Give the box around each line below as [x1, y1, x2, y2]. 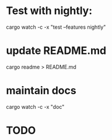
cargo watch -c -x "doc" [6, 103, 65, 110]
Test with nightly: [6, 4, 93, 18]
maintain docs [6, 84, 77, 97]
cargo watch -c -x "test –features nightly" [6, 23, 106, 30]
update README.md [6, 44, 107, 57]
